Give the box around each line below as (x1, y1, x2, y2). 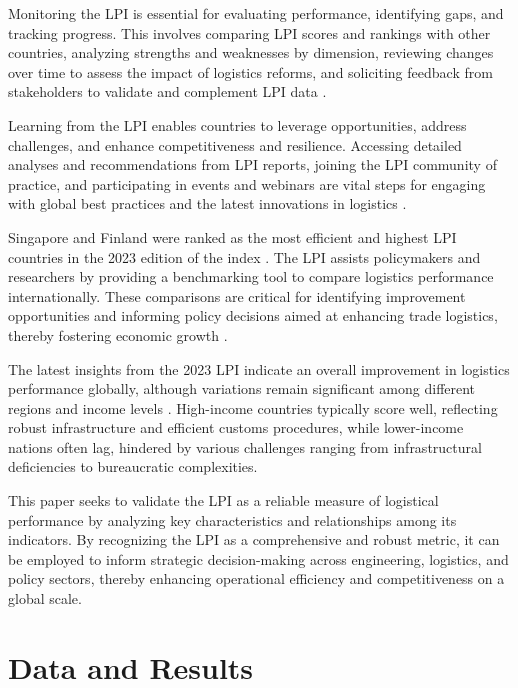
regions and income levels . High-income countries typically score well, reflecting (8, 397, 498, 418)
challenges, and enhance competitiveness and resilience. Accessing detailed (8, 134, 462, 155)
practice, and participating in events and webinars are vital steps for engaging (8, 173, 486, 194)
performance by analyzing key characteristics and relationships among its (8, 509, 457, 530)
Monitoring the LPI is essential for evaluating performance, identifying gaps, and (8, 3, 504, 23)
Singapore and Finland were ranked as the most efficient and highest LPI (8, 226, 457, 247)
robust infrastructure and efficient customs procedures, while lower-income (8, 417, 464, 438)
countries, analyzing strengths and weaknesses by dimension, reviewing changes (8, 42, 494, 63)
